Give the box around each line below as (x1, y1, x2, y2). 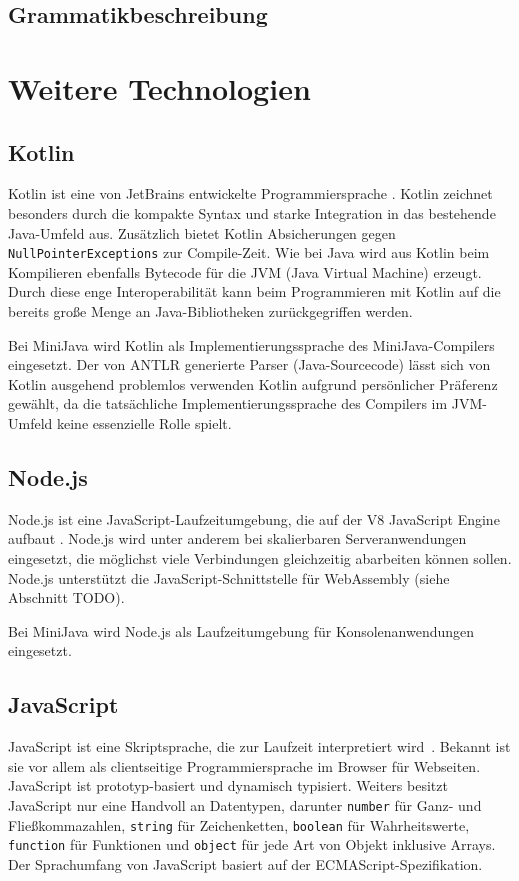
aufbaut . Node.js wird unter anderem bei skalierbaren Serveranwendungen (8, 528, 467, 549)
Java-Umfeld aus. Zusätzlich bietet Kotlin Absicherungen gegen (8, 222, 396, 243)
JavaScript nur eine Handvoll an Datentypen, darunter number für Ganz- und (8, 794, 482, 815)
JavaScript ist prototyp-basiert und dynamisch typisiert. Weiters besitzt (8, 775, 448, 796)
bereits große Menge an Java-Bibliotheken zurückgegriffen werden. (8, 300, 413, 321)
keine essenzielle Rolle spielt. (56, 412, 232, 433)
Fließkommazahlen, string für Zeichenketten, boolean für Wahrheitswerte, (8, 814, 470, 835)
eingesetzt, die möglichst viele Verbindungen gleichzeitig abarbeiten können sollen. (8, 547, 512, 568)
